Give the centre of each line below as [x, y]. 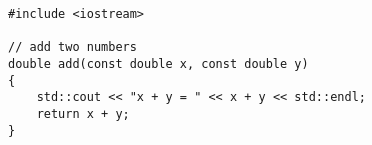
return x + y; [83, 113]
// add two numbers [72, 47]
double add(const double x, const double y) [158, 63]
